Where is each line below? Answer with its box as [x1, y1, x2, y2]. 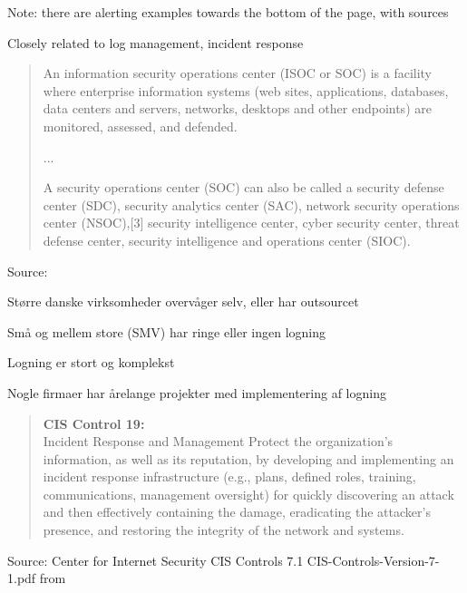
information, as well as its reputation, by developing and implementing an [43, 449, 454, 468]
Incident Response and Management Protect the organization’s [43, 432, 394, 451]
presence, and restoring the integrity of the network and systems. [43, 520, 404, 540]
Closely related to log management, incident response [7, 33, 304, 52]
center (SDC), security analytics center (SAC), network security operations [43, 195, 460, 214]
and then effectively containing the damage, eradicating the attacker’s [43, 502, 431, 521]
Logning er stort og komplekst [7, 353, 175, 372]
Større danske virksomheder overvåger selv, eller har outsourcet [7, 292, 359, 311]
